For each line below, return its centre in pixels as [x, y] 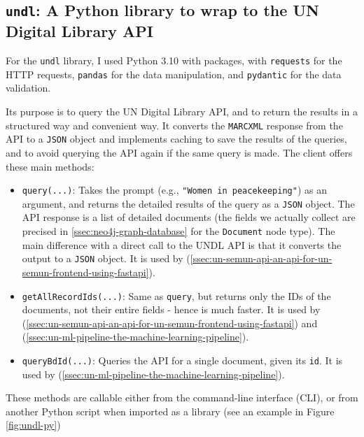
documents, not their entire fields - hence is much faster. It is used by [171, 309]
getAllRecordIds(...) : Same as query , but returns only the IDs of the [176, 295]
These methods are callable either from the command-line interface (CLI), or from [182, 397]
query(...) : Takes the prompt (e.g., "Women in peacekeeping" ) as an [174, 190]
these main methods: [50, 166]
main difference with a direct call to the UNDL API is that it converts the [182, 244]
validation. [28, 88]
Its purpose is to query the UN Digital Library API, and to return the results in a [182, 112]
